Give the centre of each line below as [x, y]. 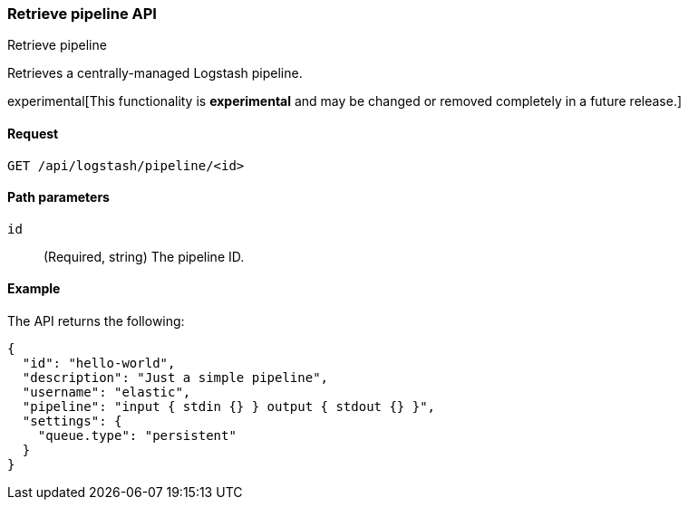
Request [33, 133]
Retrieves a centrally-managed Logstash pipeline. [155, 73]
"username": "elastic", [107, 392]
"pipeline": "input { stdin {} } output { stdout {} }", [229, 407]
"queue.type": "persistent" [137, 436]
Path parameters [58, 197]
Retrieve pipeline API [82, 14]
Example [34, 289]
